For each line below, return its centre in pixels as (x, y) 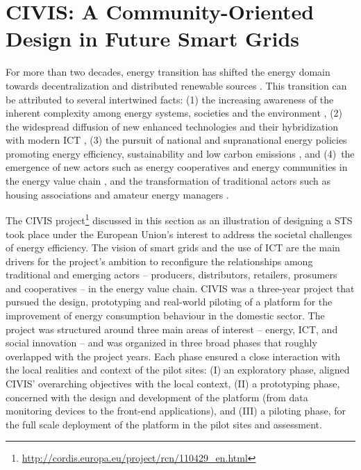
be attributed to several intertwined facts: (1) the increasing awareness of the (170, 99)
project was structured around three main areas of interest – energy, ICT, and (172, 329)
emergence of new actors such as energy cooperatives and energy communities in (177, 167)
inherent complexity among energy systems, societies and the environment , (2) (174, 113)
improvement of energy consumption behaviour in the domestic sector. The (165, 316)
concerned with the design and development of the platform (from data (157, 397)
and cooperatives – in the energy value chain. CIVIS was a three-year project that (180, 288)
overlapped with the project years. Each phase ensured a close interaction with (173, 356)
